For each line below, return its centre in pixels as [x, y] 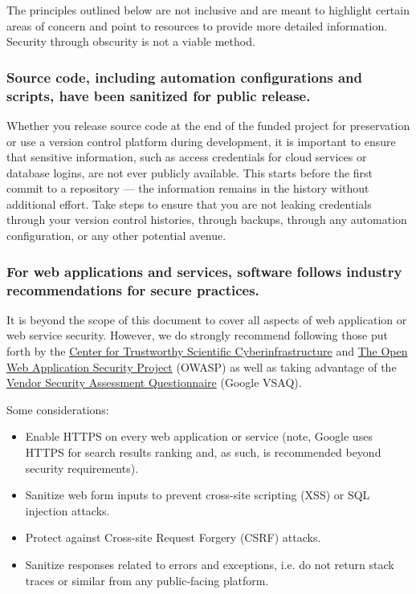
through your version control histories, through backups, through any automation [207, 220]
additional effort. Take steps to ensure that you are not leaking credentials [189, 203]
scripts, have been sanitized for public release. [159, 95]
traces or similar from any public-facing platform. [147, 580]
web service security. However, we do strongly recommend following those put [197, 335]
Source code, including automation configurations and [185, 77]
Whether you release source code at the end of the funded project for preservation [208, 125]
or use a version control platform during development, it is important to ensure [201, 141]
